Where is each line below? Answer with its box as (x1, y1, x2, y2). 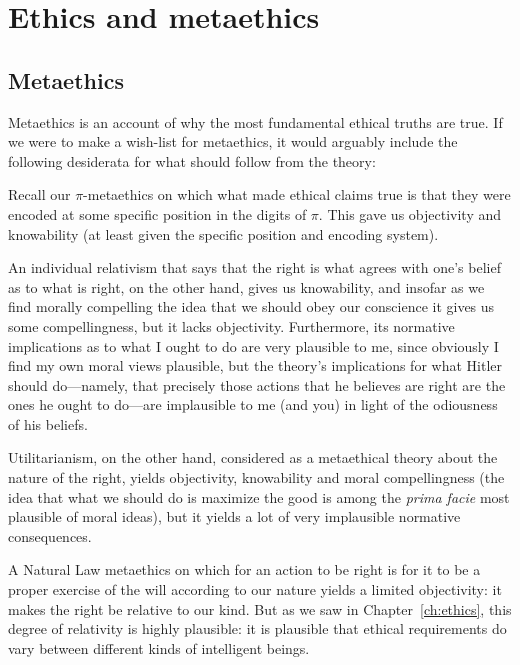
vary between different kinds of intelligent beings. (8, 637, 310, 658)
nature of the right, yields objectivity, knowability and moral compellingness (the (8, 467, 505, 488)
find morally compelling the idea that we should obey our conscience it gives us (8, 296, 495, 317)
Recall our (8, 184, 71, 205)
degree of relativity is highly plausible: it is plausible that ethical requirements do (8, 618, 507, 639)
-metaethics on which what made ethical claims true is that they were (83, 184, 511, 205)
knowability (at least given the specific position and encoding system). (8, 223, 439, 244)
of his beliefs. (8, 413, 88, 434)
